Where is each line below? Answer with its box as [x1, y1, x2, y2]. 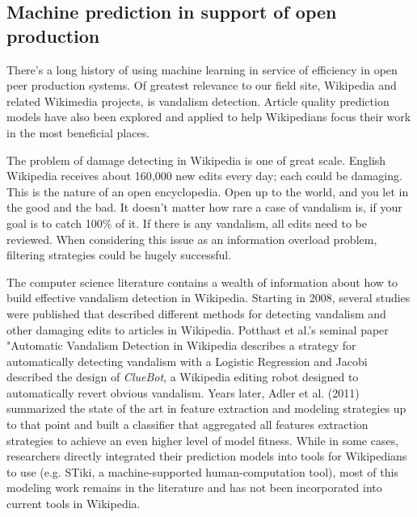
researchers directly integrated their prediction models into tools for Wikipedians [6, 448, 407, 464]
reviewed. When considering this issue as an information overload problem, [6, 230, 377, 247]
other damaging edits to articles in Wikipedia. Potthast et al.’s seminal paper [6, 321, 389, 338]
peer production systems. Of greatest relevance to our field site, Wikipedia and [6, 77, 397, 94]
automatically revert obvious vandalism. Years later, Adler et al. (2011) [6, 384, 360, 401]
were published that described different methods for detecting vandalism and [6, 305, 386, 322]
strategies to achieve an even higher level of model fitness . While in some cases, [6, 431, 399, 448]
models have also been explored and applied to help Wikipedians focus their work [6, 108, 411, 125]
